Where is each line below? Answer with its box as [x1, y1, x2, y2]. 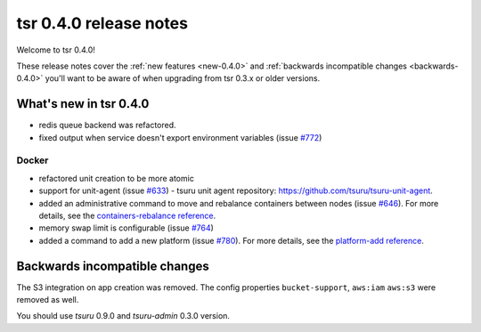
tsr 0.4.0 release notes [16, 13, 189, 33]
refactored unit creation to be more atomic [38, 173, 195, 183]
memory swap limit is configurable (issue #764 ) [38, 223, 214, 233]
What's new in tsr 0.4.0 [16, 96, 150, 111]
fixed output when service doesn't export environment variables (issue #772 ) [38, 132, 322, 142]
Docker [16, 154, 49, 166]
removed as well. [16, 295, 79, 305]
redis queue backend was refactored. [38, 120, 177, 131]
